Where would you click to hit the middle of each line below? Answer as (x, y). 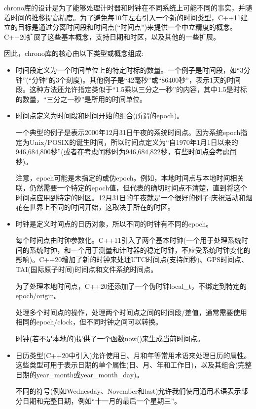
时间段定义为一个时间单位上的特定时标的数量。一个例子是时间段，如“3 (129, 69)
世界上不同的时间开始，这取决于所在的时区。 (102, 207)
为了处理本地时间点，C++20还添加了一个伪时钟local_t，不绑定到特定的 (131, 286)
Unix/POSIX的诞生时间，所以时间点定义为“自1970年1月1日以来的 (134, 142)
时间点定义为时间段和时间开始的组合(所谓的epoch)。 (100, 115)
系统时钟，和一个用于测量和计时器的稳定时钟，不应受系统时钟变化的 (140, 250)
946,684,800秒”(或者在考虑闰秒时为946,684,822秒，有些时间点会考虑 (123, 152)
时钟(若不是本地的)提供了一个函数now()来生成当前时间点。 (110, 339)
